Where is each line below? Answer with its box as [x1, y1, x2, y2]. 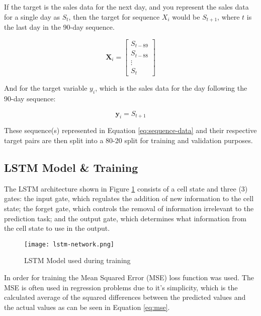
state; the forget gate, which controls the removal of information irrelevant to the [4, 203, 254, 213]
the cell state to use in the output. [4, 223, 110, 233]
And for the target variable [4, 83, 88, 93]
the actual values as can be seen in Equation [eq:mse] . [4, 301, 170, 312]
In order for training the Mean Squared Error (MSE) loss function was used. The [4, 272, 254, 282]
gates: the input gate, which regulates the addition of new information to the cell [4, 193, 254, 204]
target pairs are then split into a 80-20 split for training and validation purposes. [4, 135, 253, 145]
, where [217, 11, 240, 22]
